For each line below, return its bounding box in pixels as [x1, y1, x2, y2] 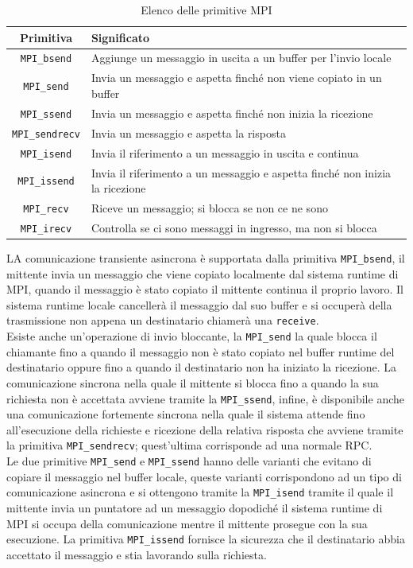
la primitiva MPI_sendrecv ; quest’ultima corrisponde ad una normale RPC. [6, 437, 372, 453]
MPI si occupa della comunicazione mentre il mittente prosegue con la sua [6, 515, 368, 531]
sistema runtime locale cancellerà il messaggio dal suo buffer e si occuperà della [6, 296, 392, 313]
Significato [91, 29, 150, 45]
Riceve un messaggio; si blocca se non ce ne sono [91, 199, 328, 216]
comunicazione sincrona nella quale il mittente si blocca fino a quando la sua [6, 374, 379, 391]
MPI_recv [23, 203, 69, 215]
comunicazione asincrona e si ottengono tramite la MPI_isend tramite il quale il [6, 484, 394, 500]
